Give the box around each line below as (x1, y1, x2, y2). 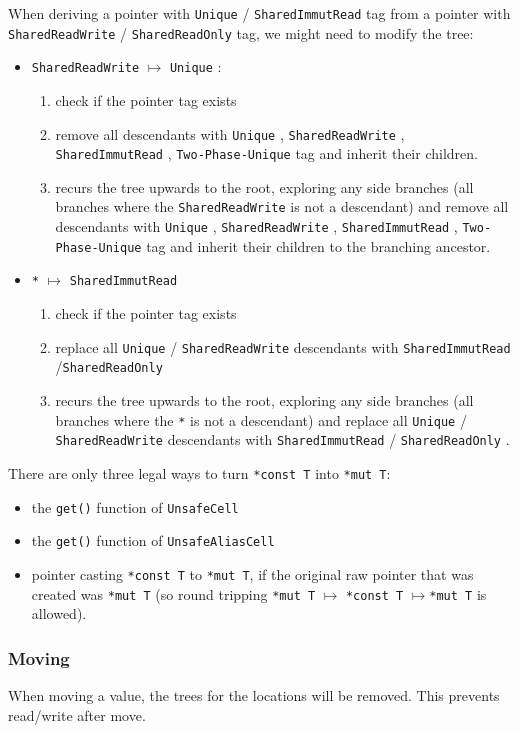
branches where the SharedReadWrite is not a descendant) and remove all (55, 196, 509, 217)
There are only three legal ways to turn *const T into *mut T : (8, 462, 391, 483)
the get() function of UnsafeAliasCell (31, 530, 275, 551)
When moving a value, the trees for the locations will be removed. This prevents (8, 685, 500, 705)
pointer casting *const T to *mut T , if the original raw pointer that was (31, 563, 474, 584)
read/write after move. (8, 704, 146, 725)
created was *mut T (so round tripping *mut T (31, 583, 316, 604)
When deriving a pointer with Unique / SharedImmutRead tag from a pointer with (8, 3, 511, 23)
